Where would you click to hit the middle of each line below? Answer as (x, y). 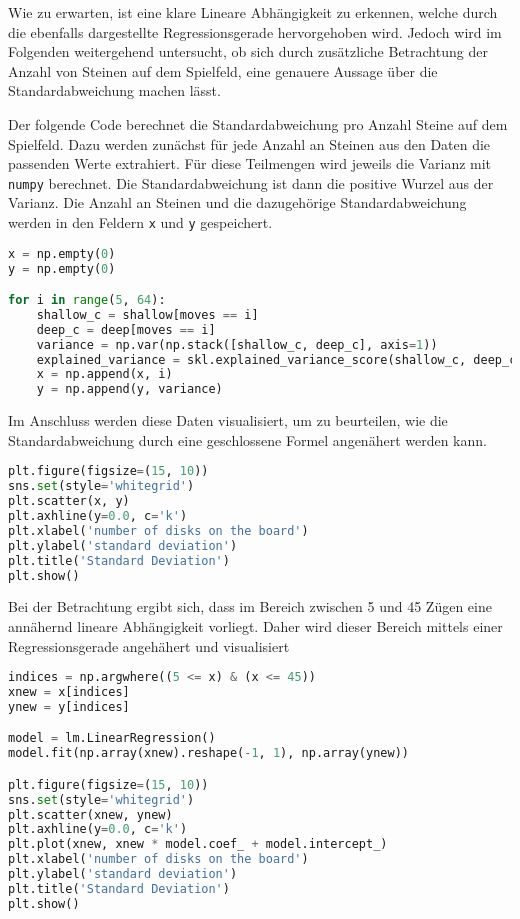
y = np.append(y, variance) (129, 389)
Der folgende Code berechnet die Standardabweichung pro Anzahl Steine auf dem (258, 123)
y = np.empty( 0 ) (62, 268)
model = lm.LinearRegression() (112, 738)
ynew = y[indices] (69, 706)
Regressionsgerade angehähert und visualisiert (149, 645)
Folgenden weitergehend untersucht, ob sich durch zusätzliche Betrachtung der (248, 51)
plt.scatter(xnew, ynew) (90, 814)
